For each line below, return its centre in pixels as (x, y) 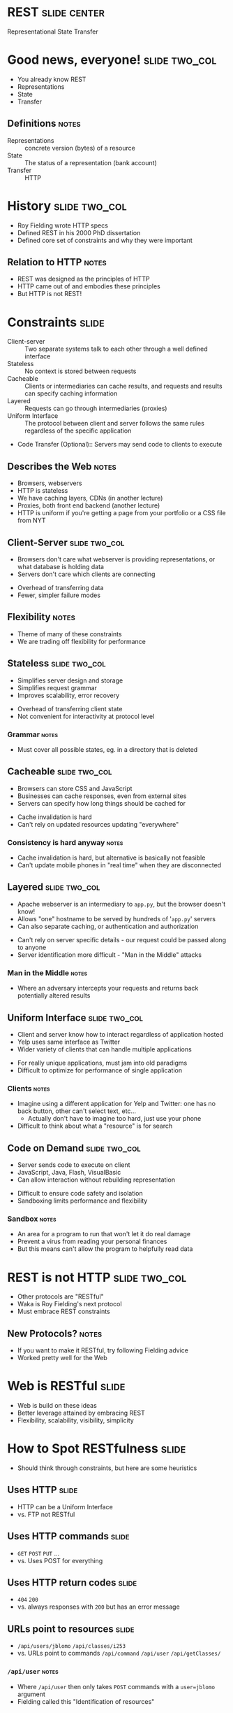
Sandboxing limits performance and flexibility (82, 1201)
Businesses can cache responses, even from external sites (102, 796)
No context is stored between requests (81, 371)
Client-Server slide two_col (66, 542)
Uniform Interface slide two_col (75, 1018)
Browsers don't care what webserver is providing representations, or (116, 559)
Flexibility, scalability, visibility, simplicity (75, 1420)
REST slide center (56, 12)
